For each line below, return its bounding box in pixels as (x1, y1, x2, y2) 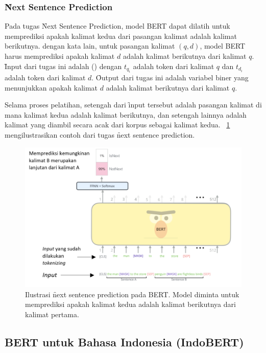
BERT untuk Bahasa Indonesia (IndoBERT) (5, 334, 244, 349)
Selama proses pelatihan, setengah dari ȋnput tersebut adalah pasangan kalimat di (5, 99, 262, 110)
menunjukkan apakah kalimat (5, 82, 98, 93)
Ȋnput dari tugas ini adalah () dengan (5, 60, 122, 71)
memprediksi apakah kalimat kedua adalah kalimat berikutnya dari (25, 299, 236, 310)
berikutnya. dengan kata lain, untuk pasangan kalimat (5, 40, 175, 51)
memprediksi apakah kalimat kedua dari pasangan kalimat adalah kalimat (5, 30, 237, 41)
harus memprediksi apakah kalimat (5, 51, 115, 61)
